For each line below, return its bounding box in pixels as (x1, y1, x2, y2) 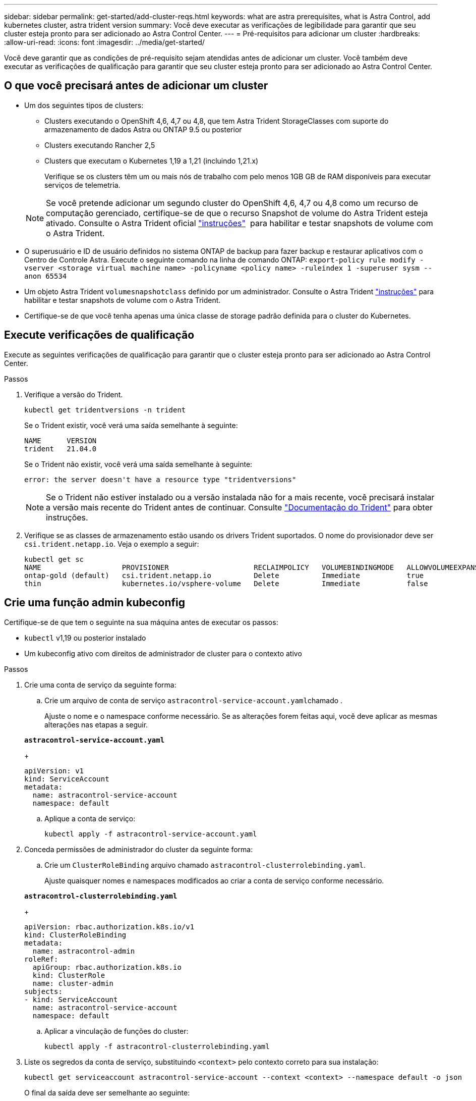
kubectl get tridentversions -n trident (24, 405, 186, 414)
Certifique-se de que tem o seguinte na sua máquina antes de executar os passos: (4, 617, 278, 626)
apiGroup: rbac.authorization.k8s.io (32, 963, 182, 971)
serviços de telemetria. (44, 180, 121, 189)
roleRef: (24, 955, 58, 963)
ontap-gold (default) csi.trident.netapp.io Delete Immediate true (24, 571, 424, 580)
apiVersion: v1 (24, 766, 84, 775)
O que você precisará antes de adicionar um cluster (4, 79, 268, 92)
